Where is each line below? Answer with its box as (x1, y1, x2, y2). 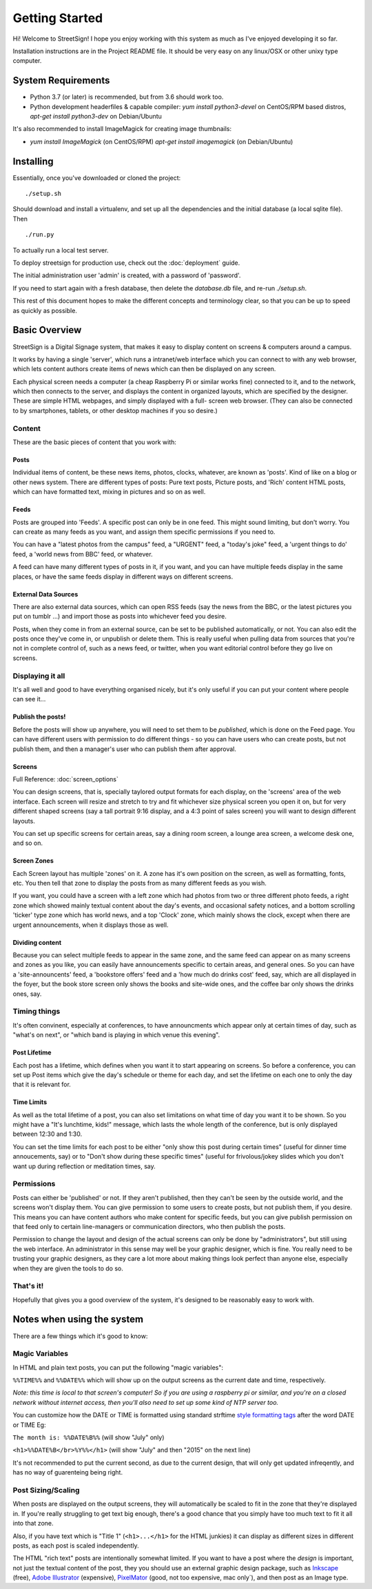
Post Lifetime (12, 1048, 52, 1057)
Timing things (12, 1007, 61, 1017)
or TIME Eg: (12, 1421, 46, 1429)
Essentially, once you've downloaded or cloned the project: (12, 173, 181, 182)
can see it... (12, 695, 46, 703)
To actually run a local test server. (12, 246, 109, 254)
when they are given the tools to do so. (12, 1264, 124, 1272)
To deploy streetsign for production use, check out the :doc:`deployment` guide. (12, 259, 240, 267)
